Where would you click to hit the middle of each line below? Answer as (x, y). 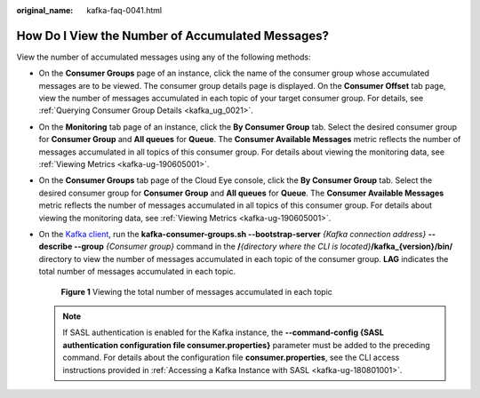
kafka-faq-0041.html (124, 10)
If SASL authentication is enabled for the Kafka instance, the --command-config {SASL (223, 332)
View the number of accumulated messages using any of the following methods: (164, 57)
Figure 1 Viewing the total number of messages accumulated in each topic (197, 291)
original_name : (45, 10)
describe (56, 247)
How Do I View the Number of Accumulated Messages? (172, 36)
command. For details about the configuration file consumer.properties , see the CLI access (231, 358)
